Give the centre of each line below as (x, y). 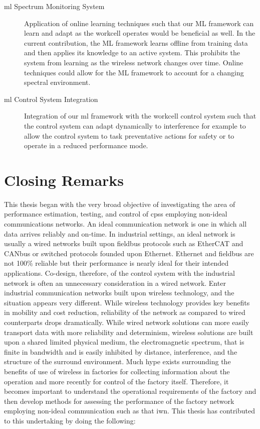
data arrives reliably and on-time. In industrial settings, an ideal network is (120, 233)
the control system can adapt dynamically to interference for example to (135, 125)
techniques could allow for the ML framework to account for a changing (134, 72)
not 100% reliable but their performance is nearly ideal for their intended (116, 263)
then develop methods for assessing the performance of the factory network (119, 401)
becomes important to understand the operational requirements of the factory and (130, 391)
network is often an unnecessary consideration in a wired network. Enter (115, 283)
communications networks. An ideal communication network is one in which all (125, 224)
